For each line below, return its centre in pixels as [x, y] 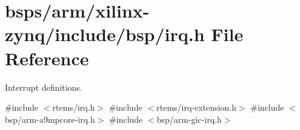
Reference [47, 58]
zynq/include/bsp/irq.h [105, 34]
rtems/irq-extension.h [196, 107]
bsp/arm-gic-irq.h [189, 119]
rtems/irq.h [74, 107]
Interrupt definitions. [44, 87]
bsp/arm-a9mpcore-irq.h [50, 119]
